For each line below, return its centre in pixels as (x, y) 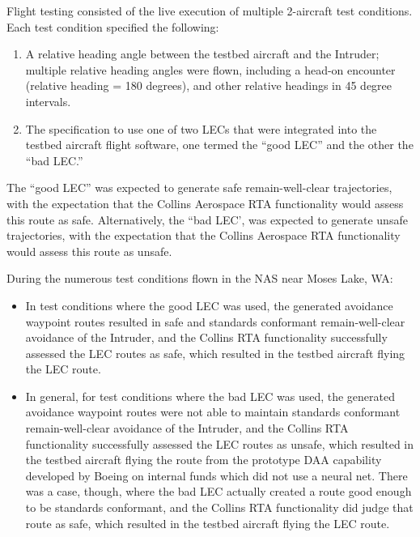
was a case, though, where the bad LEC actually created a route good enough (218, 491)
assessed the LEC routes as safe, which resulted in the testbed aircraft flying (215, 353)
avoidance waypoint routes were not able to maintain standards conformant (213, 412)
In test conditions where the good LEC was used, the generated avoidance (209, 305)
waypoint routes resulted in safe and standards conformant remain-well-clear (215, 321)
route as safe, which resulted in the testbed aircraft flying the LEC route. (208, 523)
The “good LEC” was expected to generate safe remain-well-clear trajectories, (199, 188)
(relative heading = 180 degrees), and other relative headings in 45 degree (209, 85)
